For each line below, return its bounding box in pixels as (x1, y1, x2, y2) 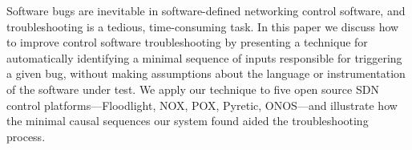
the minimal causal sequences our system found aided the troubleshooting (6, 112, 369, 129)
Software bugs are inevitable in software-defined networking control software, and (6, 2, 406, 18)
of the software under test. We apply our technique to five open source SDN (6, 80, 379, 97)
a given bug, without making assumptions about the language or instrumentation (6, 65, 406, 82)
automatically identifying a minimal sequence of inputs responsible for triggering (6, 49, 402, 66)
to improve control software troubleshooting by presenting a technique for (6, 34, 368, 51)
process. (6, 128, 46, 144)
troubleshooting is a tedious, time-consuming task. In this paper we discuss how (6, 18, 399, 34)
